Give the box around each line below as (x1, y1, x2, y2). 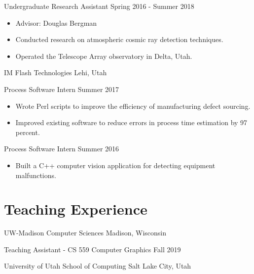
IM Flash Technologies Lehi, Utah (4, 67, 107, 78)
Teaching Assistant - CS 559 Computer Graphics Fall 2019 (4, 244, 181, 254)
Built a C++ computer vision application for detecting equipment (15, 160, 216, 170)
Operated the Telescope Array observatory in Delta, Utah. (15, 50, 192, 61)
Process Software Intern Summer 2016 (4, 143, 119, 154)
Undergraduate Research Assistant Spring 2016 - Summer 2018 (4, 1, 194, 11)
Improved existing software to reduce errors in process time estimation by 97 (15, 117, 248, 128)
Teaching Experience (4, 199, 147, 219)
